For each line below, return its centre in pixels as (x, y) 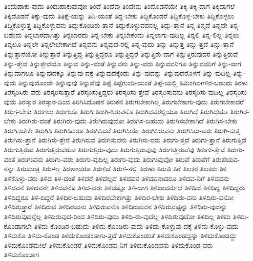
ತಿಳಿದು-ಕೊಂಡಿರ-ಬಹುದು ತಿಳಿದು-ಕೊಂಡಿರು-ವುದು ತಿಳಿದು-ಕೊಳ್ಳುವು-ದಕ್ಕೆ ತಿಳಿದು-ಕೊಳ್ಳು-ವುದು (136, 226)
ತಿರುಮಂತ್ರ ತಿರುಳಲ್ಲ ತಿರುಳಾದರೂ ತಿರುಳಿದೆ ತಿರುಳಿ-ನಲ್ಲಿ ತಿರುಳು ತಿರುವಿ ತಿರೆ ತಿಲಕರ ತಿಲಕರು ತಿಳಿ (122, 169)
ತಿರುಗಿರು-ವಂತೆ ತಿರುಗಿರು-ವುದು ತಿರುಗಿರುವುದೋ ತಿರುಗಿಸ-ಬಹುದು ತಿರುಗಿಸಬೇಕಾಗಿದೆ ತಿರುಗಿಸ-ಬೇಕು (128, 121)
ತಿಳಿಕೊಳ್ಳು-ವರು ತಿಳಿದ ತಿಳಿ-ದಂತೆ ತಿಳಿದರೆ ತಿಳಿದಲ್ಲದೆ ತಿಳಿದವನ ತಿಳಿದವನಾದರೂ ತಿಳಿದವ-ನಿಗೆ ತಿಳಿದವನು (117, 178)
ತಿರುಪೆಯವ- (226, 159)
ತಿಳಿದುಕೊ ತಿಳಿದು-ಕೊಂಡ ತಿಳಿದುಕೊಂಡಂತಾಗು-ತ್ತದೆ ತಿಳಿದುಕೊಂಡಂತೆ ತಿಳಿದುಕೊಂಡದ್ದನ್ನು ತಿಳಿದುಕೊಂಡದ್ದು (120, 235)
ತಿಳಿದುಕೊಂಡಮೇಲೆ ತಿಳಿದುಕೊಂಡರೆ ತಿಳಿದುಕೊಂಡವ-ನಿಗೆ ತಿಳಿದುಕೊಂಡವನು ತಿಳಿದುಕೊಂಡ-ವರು (108, 245)
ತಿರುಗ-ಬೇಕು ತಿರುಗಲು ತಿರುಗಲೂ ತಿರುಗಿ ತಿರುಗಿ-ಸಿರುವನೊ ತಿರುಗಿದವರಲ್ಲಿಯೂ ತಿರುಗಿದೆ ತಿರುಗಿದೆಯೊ (116, 111)
